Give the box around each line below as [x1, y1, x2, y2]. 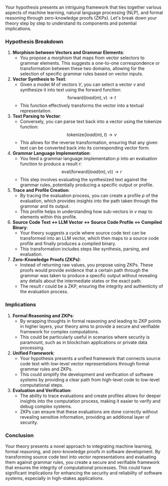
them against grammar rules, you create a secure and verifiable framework [5, 459, 160, 465]
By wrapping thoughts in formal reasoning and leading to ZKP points [20, 318, 161, 324]
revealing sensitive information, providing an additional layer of [20, 414, 150, 420]
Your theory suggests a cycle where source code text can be [20, 230, 146, 236]
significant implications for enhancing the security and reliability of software [5, 469, 162, 476]
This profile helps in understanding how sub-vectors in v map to [20, 208, 153, 215]
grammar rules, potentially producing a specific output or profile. [20, 182, 154, 188]
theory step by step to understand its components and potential [5, 20, 137, 26]
